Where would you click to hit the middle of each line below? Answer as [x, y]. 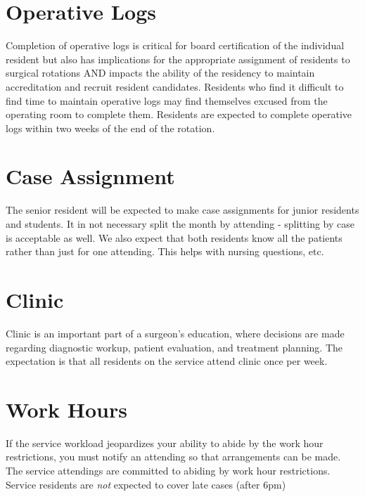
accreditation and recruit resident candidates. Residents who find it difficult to [175, 86]
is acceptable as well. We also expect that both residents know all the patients [174, 237]
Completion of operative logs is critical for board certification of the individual [175, 45]
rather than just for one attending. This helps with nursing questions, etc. [165, 251]
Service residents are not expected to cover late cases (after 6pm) [146, 484]
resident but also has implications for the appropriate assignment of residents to [178, 59]
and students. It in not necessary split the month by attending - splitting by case [180, 224]
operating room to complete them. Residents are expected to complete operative [179, 114]
